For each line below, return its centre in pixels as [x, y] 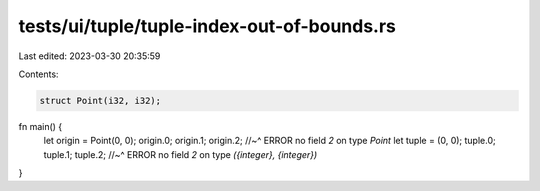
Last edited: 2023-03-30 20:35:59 [89, 56]
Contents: [38, 74]
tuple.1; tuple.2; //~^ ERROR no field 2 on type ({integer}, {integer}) [180, 154]
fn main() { [40, 126]
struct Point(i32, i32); [100, 100]
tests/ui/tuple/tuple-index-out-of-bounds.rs [207, 26]
